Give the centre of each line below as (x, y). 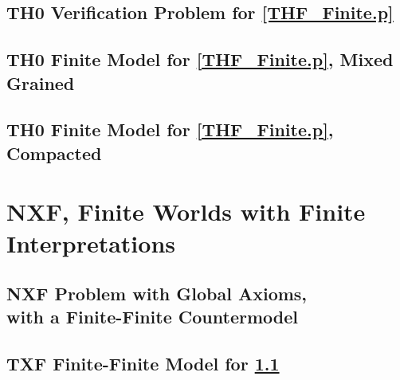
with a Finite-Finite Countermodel (152, 317)
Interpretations (91, 243)
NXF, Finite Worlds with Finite (186, 212)
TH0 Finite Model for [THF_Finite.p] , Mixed (200, 59)
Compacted (54, 153)
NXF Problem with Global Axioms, (157, 294)
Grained (41, 82)
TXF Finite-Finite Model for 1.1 (143, 364)
